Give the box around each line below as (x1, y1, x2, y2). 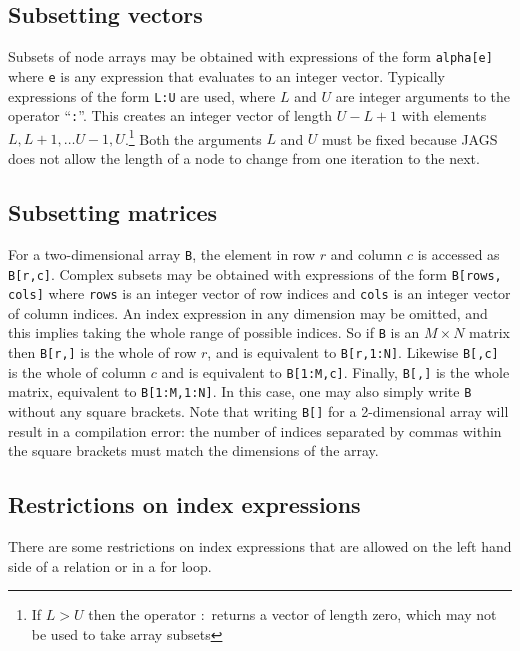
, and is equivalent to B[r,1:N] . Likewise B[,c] (207, 342, 499, 363)
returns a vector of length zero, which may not (211, 604, 497, 625)
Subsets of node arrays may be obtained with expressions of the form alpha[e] (8, 46, 493, 67)
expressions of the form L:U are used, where (8, 85, 276, 106)
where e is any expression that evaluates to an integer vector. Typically (8, 65, 445, 86)
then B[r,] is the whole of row (8, 342, 197, 363)
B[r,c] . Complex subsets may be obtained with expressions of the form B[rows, (8, 263, 502, 284)
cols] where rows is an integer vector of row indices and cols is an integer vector (8, 283, 511, 304)
